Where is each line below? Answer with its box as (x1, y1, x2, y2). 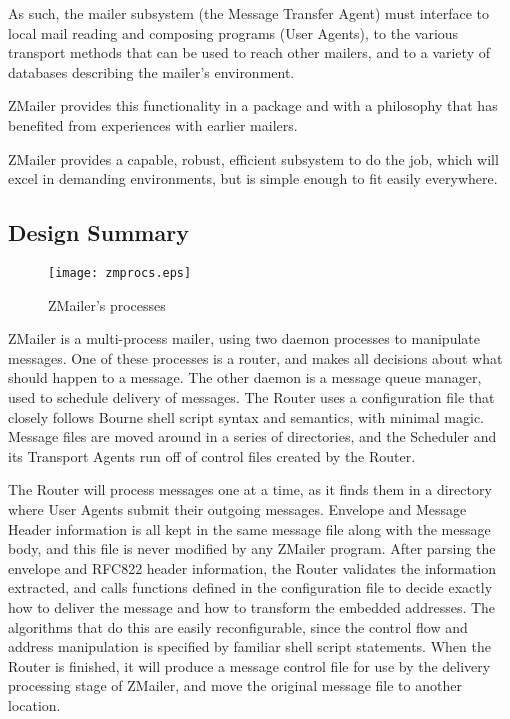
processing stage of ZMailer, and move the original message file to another (8, 675, 462, 696)
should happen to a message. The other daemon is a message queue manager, (8, 367, 482, 388)
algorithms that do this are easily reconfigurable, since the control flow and (8, 616, 468, 637)
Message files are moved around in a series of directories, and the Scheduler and (8, 426, 497, 447)
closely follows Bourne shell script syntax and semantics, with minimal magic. (8, 406, 484, 427)
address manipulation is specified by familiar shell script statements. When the (8, 636, 491, 657)
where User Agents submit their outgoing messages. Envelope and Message (8, 498, 467, 519)
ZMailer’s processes (48, 294, 166, 315)
